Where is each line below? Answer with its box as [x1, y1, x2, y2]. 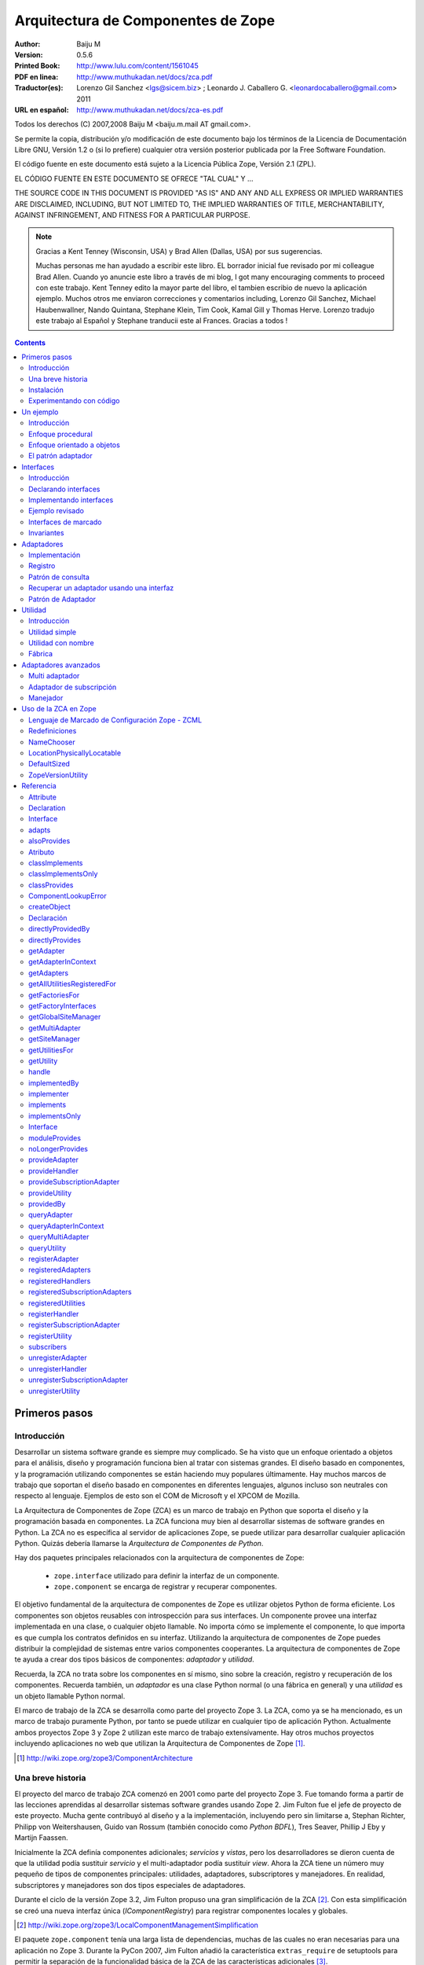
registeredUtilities [28, 1298, 86, 1308]
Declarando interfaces [28, 484, 101, 494]
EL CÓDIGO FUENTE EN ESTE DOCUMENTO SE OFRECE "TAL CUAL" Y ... [14, 174, 254, 183]
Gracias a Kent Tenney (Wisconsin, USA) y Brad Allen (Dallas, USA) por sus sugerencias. [35, 246, 323, 255]
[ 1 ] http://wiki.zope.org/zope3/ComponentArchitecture [16, 1753, 193, 1762]
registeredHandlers [28, 1276, 91, 1285]
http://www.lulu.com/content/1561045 [76, 61, 199, 71]
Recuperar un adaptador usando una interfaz [28, 583, 174, 593]
